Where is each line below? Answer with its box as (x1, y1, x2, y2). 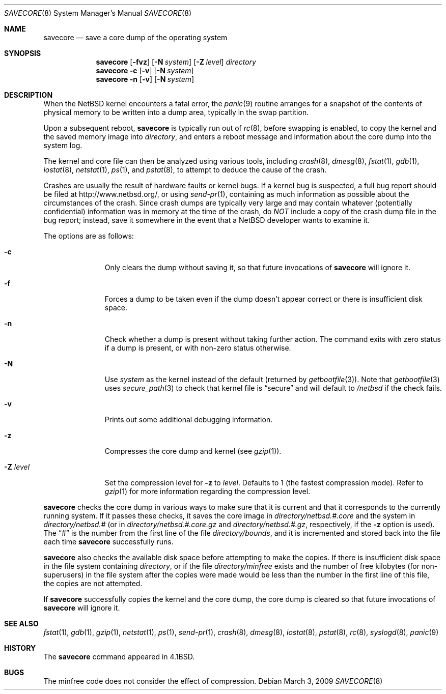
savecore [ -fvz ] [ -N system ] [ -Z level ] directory (96, 57, 256, 66)
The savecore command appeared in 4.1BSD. (43, 652, 195, 661)
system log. (43, 141, 82, 150)
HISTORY (4, 644, 36, 652)
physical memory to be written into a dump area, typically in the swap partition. (43, 108, 309, 117)
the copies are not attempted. (43, 579, 143, 588)
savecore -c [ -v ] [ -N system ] (96, 66, 194, 75)
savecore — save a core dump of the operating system (43, 33, 228, 42)
